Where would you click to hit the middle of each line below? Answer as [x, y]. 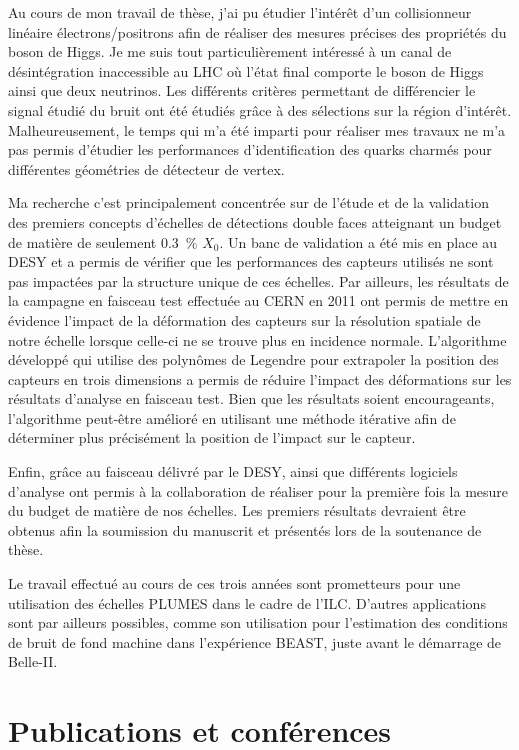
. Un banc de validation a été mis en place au [358, 241]
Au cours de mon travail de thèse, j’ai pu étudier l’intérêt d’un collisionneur [240, 12]
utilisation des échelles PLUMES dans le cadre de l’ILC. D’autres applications [247, 602]
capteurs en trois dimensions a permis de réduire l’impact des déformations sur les [260, 378]
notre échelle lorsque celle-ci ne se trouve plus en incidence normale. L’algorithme [257, 339]
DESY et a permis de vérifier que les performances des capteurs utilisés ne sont [251, 261]
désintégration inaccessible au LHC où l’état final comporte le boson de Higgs [246, 70]
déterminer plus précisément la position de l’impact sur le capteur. [212, 437]
